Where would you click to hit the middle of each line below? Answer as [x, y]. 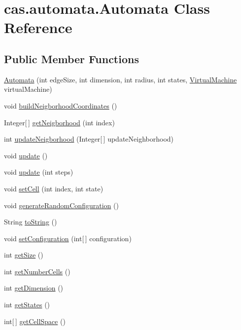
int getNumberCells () [37, 271]
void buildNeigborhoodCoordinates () [61, 105]
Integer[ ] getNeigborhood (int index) [59, 122]
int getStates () [27, 305]
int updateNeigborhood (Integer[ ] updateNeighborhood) [89, 139]
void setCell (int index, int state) [54, 188]
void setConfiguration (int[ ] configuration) [68, 238]
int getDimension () [34, 288]
